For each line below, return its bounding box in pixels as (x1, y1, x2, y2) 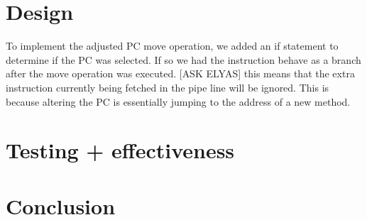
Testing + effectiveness (6, 136, 235, 165)
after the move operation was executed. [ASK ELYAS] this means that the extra (6, 66, 355, 81)
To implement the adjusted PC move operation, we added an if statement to (6, 38, 339, 53)
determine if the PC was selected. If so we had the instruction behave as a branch (6, 52, 361, 67)
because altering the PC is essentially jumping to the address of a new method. (6, 94, 351, 109)
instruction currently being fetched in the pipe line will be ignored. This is (6, 79, 329, 94)
